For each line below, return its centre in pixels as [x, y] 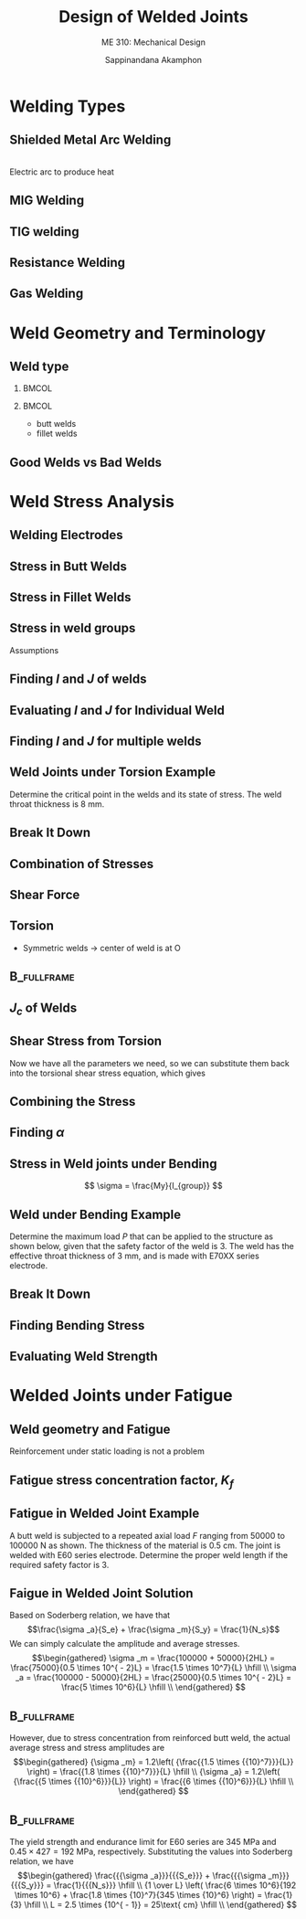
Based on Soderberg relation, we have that [90, 1616]
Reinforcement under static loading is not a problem [107, 1451]
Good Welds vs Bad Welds [86, 462]
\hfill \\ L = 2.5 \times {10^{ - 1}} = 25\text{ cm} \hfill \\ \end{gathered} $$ [161, 1905]
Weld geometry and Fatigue [90, 1429]
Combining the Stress [73, 1102]
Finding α [37, 1133]
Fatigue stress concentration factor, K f [122, 1481]
